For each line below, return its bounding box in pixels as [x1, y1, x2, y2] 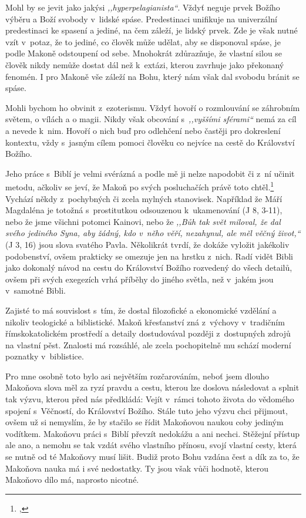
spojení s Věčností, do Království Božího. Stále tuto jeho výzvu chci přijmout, [5, 404, 288, 416]
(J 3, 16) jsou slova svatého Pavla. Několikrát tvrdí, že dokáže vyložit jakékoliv [5, 238, 290, 250]
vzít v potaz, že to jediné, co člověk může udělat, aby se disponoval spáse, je [5, 35, 281, 48]
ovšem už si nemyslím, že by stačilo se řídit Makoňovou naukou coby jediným [5, 416, 284, 428]
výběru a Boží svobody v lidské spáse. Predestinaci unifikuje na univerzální [5, 12, 277, 25]
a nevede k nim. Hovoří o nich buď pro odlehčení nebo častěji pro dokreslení [5, 124, 281, 136]
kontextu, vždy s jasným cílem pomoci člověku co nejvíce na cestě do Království [5, 136, 295, 148]
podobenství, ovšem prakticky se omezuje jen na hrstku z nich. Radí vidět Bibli [5, 250, 294, 262]
